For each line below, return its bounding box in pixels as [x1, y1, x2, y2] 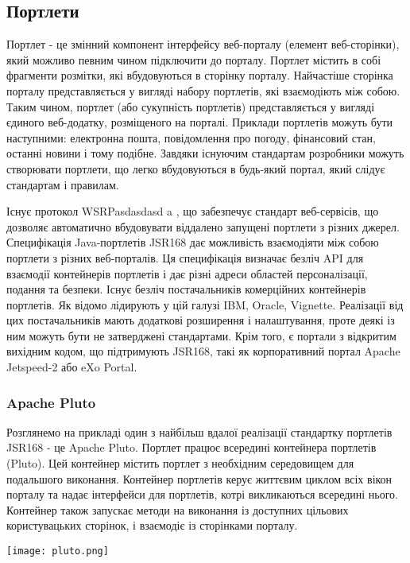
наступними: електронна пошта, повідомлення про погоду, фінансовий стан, [6, 129, 376, 146]
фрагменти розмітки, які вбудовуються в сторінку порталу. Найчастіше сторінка [6, 67, 393, 83]
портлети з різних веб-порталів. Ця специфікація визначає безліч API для [6, 249, 364, 266]
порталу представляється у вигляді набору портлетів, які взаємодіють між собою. [6, 82, 400, 99]
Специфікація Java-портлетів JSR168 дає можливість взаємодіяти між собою [6, 234, 379, 250]
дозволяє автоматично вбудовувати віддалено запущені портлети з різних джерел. [6, 218, 400, 235]
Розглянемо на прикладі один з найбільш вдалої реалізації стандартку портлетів [6, 423, 393, 440]
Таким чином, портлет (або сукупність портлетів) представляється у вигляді [6, 98, 375, 115]
